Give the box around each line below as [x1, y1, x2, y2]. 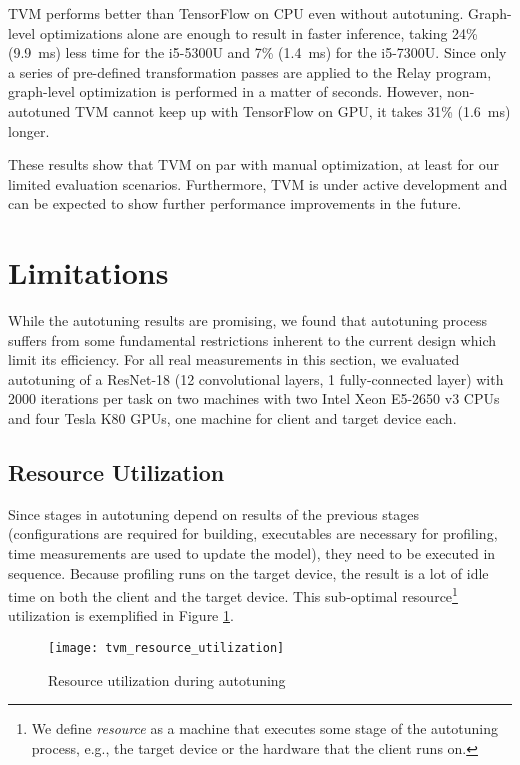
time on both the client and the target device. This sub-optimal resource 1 [8, 583, 458, 606]
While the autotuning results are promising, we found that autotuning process [8, 310, 487, 331]
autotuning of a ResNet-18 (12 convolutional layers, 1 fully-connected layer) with [8, 368, 504, 389]
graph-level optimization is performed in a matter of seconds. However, [8, 81, 443, 102]
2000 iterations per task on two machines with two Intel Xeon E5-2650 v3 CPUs [8, 388, 500, 409]
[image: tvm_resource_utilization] [48, 641, 285, 656]
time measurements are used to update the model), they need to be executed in [8, 543, 496, 564]
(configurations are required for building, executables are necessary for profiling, [8, 523, 498, 544]
